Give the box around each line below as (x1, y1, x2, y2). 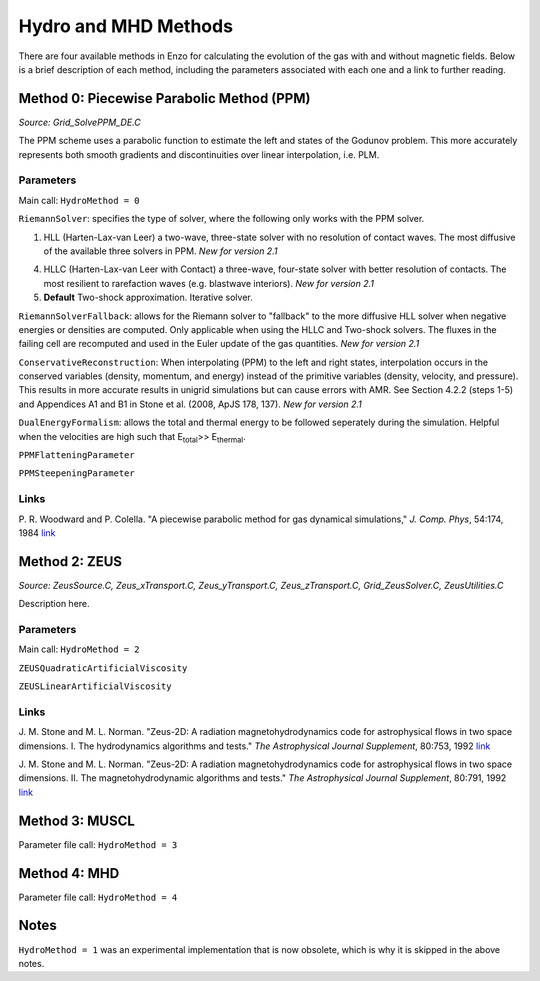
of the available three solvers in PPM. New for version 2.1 (43, 245, 278, 257)
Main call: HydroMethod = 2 (18, 643, 140, 655)
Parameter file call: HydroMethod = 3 (18, 838, 178, 850)
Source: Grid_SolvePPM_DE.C (18, 116, 141, 128)
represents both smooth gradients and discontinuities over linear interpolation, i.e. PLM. (18, 148, 380, 160)
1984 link (18, 526, 56, 539)
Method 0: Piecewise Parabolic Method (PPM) (18, 90, 311, 107)
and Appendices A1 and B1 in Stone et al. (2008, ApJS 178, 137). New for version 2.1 (18, 398, 362, 410)
